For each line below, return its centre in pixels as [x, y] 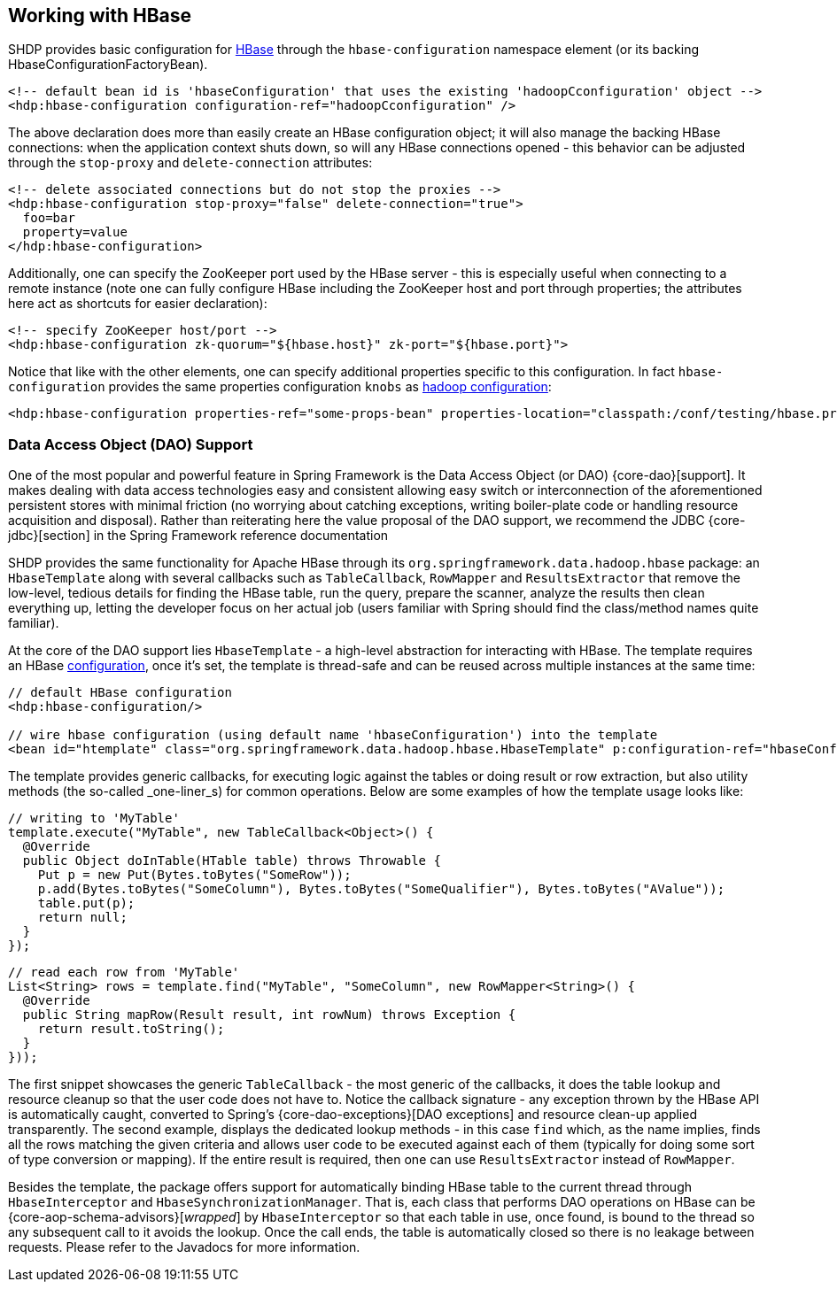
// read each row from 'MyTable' [124, 973]
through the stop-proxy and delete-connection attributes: [190, 163]
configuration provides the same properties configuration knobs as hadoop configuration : [280, 387]
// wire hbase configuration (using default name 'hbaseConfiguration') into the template [333, 735]
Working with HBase [100, 15]
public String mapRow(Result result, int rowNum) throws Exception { [269, 1015]
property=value [75, 232]
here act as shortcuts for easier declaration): [138, 304]
